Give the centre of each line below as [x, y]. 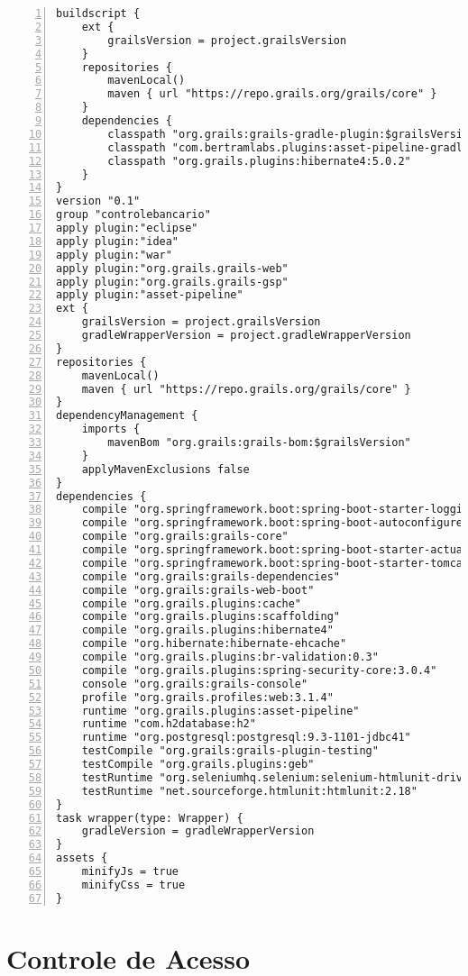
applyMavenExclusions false [165, 469]
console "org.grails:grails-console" [195, 684]
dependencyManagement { [127, 416]
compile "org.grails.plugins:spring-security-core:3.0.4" [259, 670]
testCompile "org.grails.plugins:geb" [198, 764]
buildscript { [98, 14]
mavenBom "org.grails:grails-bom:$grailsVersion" [259, 442]
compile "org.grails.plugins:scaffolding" [211, 617]
